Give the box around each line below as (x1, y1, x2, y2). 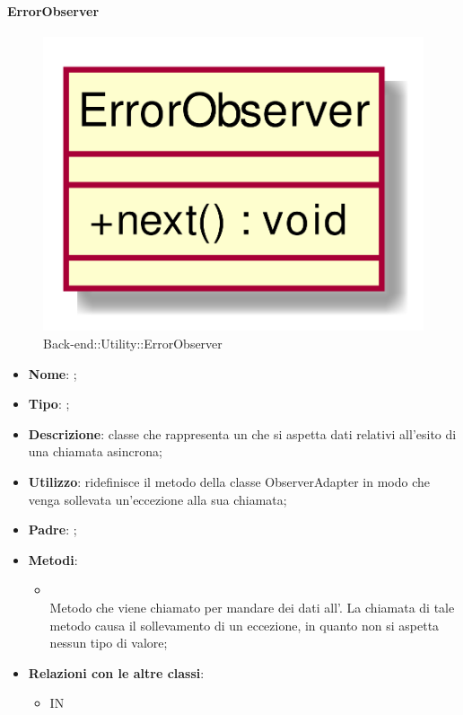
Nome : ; (28, 364, 77, 383)
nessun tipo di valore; (49, 633, 168, 652)
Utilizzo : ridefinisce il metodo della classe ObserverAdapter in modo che (28, 472, 431, 491)
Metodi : (28, 550, 78, 569)
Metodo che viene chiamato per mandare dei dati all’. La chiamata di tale (49, 597, 455, 616)
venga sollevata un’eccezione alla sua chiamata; (28, 490, 287, 508)
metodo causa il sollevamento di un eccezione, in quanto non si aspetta (49, 615, 440, 634)
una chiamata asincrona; (28, 442, 162, 461)
